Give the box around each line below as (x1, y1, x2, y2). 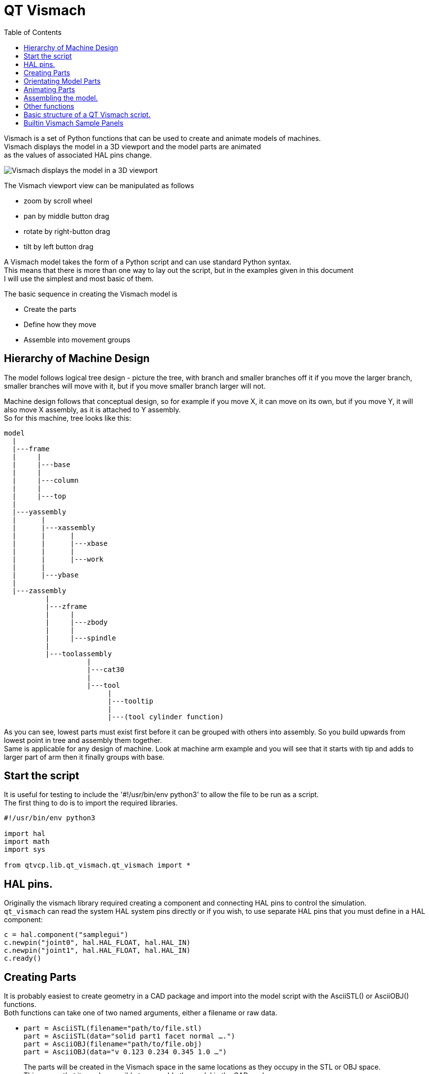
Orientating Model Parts (24, 76, 101, 85)
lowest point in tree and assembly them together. (4, 736, 162, 744)
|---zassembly (12, 586, 66, 595)
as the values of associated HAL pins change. (4, 150, 152, 159)
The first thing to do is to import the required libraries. (4, 799, 178, 807)
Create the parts (24, 304, 76, 313)
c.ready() (4, 954, 41, 963)
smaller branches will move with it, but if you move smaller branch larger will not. (4, 381, 266, 390)
